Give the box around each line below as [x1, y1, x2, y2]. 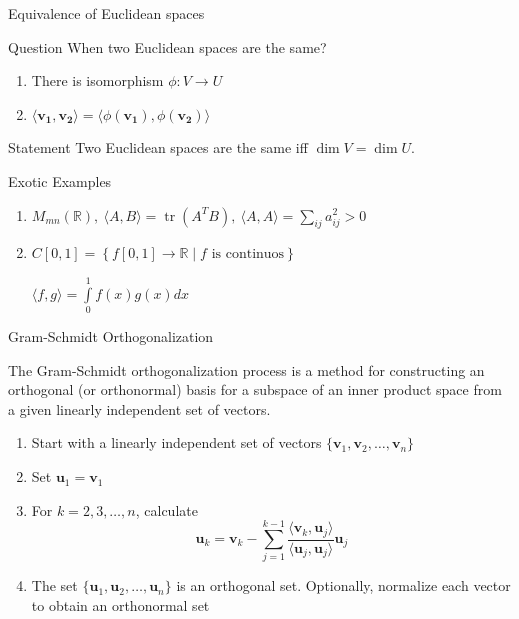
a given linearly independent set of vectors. [8, 398, 271, 419]
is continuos [211, 247, 285, 262]
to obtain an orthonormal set [31, 594, 210, 615]
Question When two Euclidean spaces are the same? [8, 36, 327, 57]
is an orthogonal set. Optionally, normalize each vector [176, 575, 511, 596]
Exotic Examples [8, 170, 112, 191]
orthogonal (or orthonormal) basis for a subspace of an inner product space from [8, 379, 502, 400]
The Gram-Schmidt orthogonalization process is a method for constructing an [8, 359, 485, 380]
